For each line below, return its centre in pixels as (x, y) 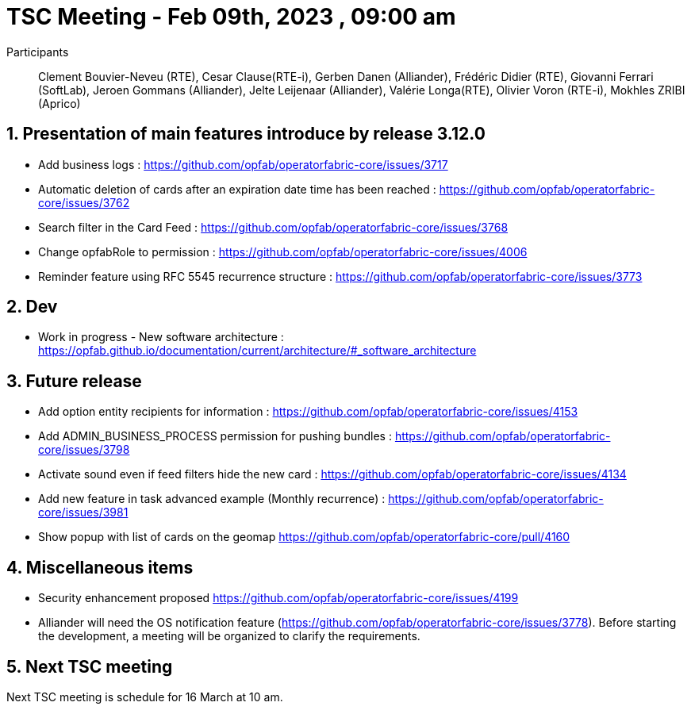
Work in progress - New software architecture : (161, 337)
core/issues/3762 (84, 202)
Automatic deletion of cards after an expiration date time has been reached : (237, 189)
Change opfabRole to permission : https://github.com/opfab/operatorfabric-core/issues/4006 (283, 251)
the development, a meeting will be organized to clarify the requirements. (229, 636)
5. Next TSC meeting (90, 666)
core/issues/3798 (84, 450)
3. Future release (74, 381)
